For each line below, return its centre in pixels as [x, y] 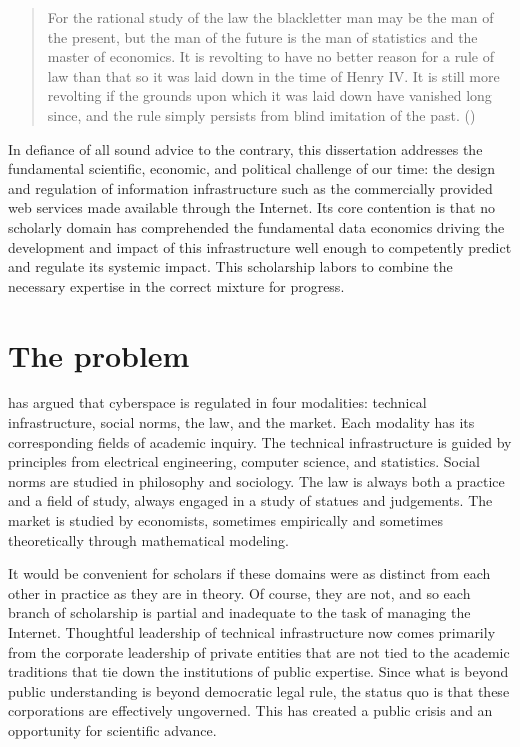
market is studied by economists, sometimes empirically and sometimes [226, 520]
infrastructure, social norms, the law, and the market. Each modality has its [241, 422]
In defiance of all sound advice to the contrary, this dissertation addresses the [245, 148]
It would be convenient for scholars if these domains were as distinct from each [249, 573]
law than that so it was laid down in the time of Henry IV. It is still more [273, 75]
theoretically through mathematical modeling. [148, 539]
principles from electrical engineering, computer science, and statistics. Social [244, 461]
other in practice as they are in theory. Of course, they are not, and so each [239, 592]
